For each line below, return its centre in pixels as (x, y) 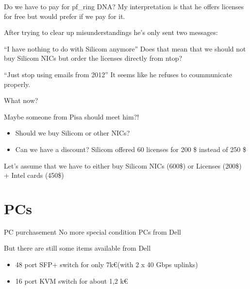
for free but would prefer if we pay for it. (65, 16)
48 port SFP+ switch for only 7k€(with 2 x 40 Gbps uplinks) (107, 264)
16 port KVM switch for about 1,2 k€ (72, 280)
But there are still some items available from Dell (77, 248)
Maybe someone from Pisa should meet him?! (72, 116)
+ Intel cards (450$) (34, 175)
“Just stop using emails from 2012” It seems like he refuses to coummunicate (118, 74)
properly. (17, 84)
